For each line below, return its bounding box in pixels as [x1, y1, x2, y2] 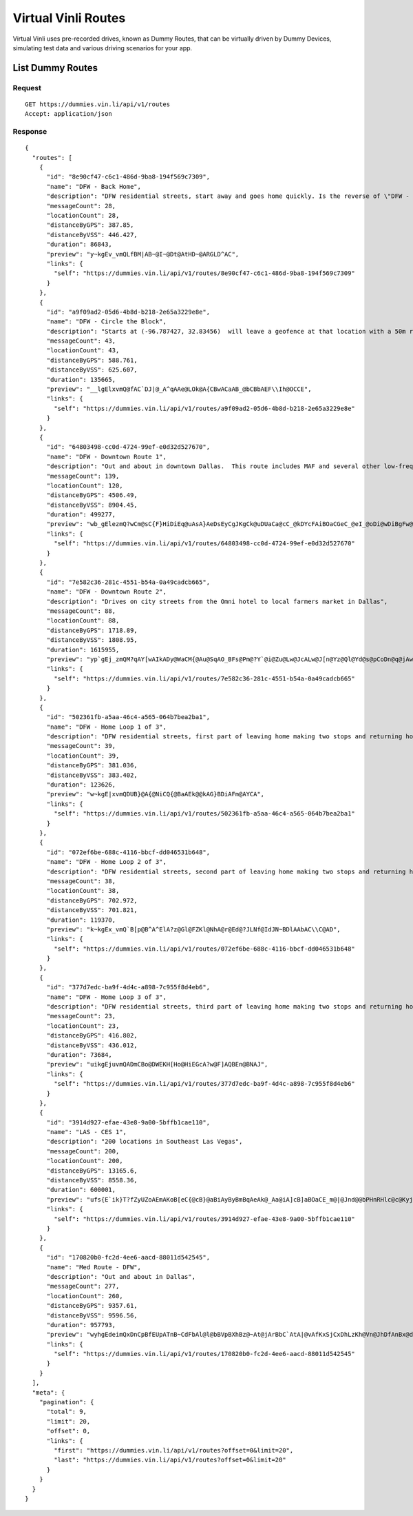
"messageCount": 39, [46, 742, 116, 750]
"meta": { [32, 1388, 65, 1396]
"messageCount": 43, [46, 337, 116, 345]
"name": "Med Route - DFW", [46, 1263, 141, 1271]
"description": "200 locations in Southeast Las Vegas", [46, 1138, 243, 1146]
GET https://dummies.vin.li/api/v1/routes [25, 100, 171, 108]
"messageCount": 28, [46, 202, 116, 210]
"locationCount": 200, [46, 1157, 123, 1165]
